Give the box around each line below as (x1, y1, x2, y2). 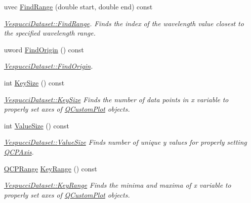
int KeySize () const (4, 77, 65, 87)
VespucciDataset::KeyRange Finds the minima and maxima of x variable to (4, 180, 231, 190)
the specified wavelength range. (4, 28, 96, 38)
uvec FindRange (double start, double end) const (4, 1, 153, 11)
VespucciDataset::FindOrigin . (4, 61, 93, 71)
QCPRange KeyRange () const (4, 163, 97, 173)
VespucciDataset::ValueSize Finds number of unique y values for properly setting (4, 137, 247, 147)
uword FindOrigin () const (4, 44, 84, 54)
